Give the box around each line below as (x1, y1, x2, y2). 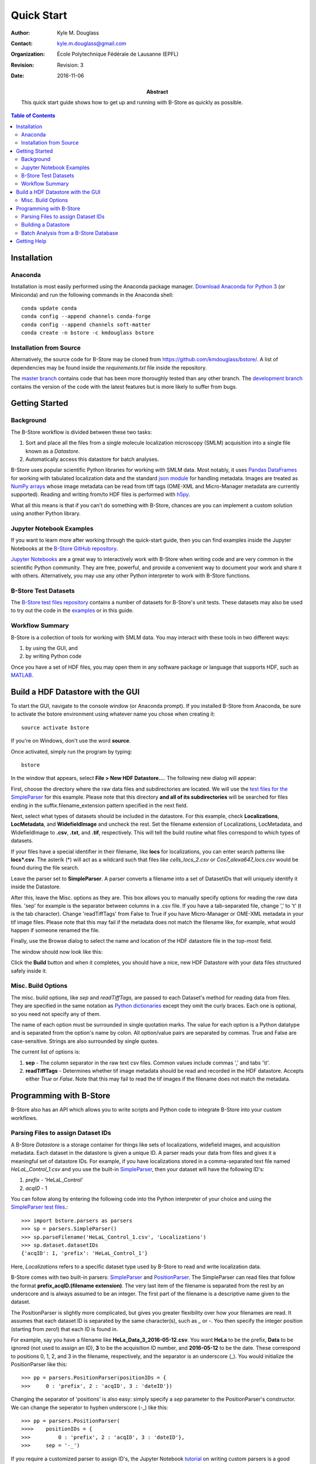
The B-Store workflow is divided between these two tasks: (11, 428, 152, 436)
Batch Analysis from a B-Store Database (21, 229, 118, 237)
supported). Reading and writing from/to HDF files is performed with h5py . (11, 491, 190, 498)
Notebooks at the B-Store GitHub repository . (11, 545, 118, 552)
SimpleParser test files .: (11, 1203, 68, 1210)
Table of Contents (11, 112, 56, 119)
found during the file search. (11, 864, 80, 871)
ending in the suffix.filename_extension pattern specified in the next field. (11, 802, 188, 809)
